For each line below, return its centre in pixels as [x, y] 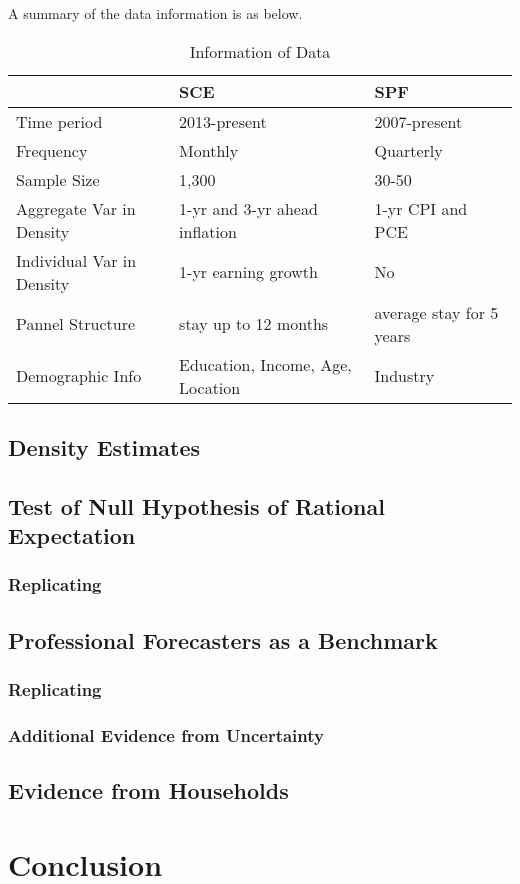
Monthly [209, 150]
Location [210, 387]
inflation [208, 231]
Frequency [52, 150]
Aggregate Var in [76, 208]
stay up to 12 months [254, 324]
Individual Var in [76, 260]
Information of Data [260, 51]
